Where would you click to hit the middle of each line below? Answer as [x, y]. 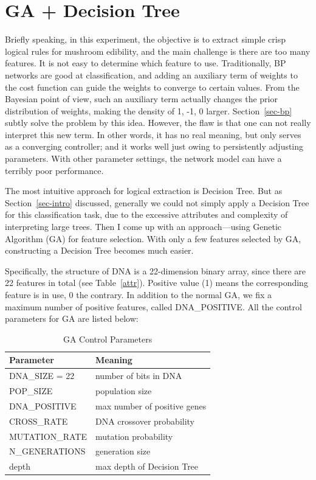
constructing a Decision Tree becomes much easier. [99, 250]
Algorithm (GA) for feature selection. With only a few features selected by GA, [153, 238]
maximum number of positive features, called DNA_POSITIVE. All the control [153, 306]
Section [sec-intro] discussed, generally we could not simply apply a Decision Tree [157, 202]
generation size [123, 451]
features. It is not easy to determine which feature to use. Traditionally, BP [146, 63]
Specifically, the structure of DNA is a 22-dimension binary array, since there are [156, 270]
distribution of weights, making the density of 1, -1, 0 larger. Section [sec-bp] [149, 110]
